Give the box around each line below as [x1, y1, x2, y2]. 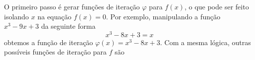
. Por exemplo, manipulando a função [106, 11, 221, 21]
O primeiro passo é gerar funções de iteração [4, 1, 140, 11]
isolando [4, 11, 29, 21]
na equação [37, 11, 72, 21]
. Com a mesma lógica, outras [160, 37, 251, 47]
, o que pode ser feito [184, 1, 249, 11]
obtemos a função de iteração [4, 37, 93, 47]
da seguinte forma [41, 21, 96, 31]
